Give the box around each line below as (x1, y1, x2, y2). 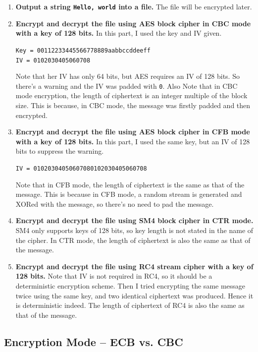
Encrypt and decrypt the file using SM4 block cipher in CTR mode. (15, 215, 254, 226)
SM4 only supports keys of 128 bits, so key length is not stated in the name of (15, 225, 254, 235)
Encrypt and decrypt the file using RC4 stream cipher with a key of (15, 261, 254, 271)
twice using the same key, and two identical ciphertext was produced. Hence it (15, 290, 254, 300)
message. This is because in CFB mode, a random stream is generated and (15, 189, 242, 199)
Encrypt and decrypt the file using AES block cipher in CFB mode (15, 126, 250, 137)
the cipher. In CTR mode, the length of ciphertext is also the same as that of (15, 235, 251, 245)
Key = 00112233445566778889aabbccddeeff (15, 47, 151, 54)
